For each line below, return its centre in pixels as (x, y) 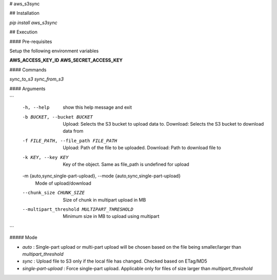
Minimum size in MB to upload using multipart (111, 216)
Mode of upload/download (63, 183)
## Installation (24, 13)
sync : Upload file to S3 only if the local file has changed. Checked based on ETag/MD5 (115, 261)
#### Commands (28, 70)
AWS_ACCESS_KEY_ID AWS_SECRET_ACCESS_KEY (66, 60)
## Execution (24, 32)
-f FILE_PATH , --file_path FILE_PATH (70, 141)
